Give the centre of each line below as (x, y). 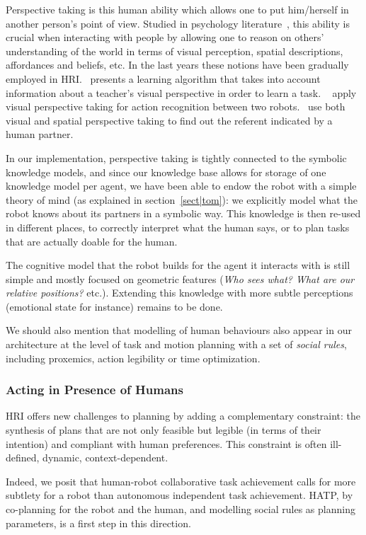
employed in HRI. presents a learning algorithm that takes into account (163, 78)
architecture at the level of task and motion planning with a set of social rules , (176, 344)
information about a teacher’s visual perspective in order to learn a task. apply (181, 92)
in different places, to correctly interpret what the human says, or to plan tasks (178, 227)
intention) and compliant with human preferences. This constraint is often (166, 443)
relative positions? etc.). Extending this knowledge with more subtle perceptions (179, 293)
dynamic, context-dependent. (105, 458)
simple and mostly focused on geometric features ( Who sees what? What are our (180, 278)
